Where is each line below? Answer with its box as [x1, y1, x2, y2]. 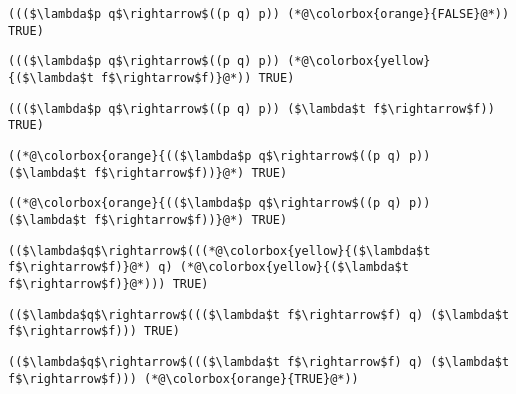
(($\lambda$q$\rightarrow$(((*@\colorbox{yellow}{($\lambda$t [8, 243, 431, 258]
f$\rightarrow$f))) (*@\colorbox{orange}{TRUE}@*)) [8, 371, 359, 386]
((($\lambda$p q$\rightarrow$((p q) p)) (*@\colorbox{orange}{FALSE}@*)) [8, 7, 510, 21]
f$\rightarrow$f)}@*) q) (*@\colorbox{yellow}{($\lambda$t [8, 260, 409, 275]
